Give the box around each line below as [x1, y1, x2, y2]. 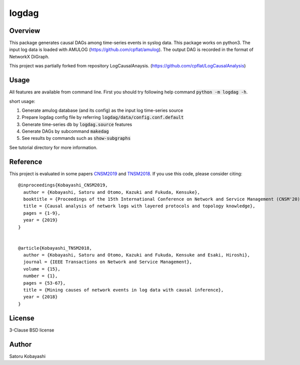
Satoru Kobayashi [9, 353, 46, 359]
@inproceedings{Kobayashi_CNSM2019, [18, 182, 108, 188]
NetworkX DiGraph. [9, 53, 49, 59]
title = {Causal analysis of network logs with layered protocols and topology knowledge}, [23, 203, 255, 209]
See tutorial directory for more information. [9, 144, 97, 150]
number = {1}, [23, 273, 58, 279]
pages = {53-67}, [23, 280, 66, 286]
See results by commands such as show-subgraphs [21, 135, 131, 141]
